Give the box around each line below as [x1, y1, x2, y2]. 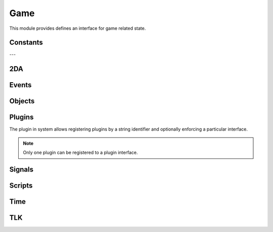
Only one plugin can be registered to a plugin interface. [23, 149, 138, 156]
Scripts [9, 182, 33, 190]
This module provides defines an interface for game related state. [9, 25, 146, 31]
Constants [9, 38, 43, 47]
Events [9, 81, 32, 89]
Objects [9, 97, 35, 105]
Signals [9, 165, 34, 173]
